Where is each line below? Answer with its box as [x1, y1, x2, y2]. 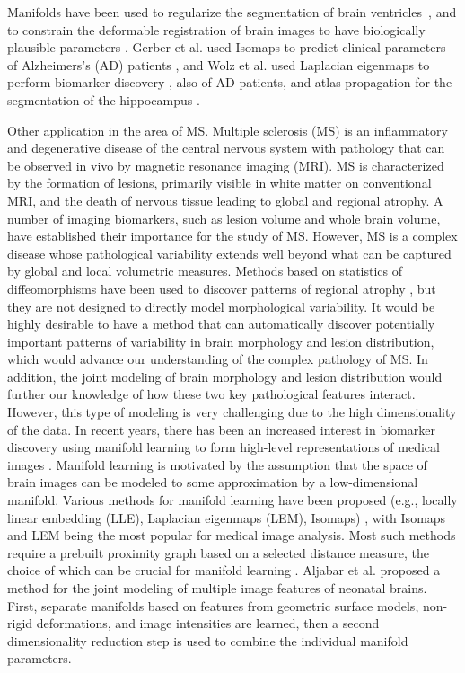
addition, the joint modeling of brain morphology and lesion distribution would [7, 367, 443, 385]
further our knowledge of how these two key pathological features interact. [7, 385, 416, 403]
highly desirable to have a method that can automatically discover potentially [7, 314, 435, 333]
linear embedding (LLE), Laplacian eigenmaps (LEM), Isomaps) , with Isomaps [7, 508, 446, 527]
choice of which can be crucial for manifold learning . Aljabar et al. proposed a [7, 561, 441, 580]
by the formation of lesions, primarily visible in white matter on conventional [7, 173, 432, 192]
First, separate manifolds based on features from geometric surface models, [7, 596, 419, 615]
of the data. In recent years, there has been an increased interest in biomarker [7, 420, 435, 438]
